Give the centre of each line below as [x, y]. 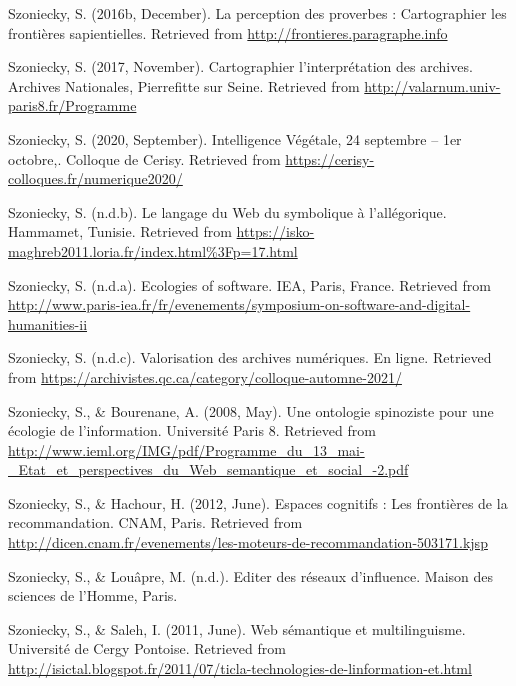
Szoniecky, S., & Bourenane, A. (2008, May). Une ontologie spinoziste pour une [251, 410]
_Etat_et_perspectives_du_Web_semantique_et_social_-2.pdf [208, 469]
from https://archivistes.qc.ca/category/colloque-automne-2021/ [205, 376]
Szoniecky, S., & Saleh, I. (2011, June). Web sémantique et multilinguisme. [237, 628]
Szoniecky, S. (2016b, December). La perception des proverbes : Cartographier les [257, 13]
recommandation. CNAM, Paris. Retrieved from [155, 522]
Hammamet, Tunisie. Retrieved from [120, 231]
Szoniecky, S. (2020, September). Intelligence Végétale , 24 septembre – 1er [235, 138]
